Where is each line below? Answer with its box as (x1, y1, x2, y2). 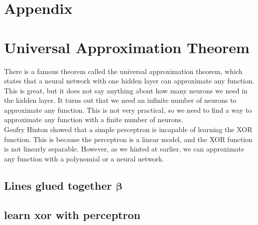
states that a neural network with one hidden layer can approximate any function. (4, 75, 255, 86)
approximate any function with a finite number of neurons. (4, 114, 183, 125)
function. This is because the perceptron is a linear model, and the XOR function (4, 134, 253, 144)
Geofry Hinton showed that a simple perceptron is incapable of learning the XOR (4, 124, 253, 135)
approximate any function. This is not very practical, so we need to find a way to (4, 104, 252, 115)
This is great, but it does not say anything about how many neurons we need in (4, 85, 248, 95)
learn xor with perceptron (4, 207, 140, 222)
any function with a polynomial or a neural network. (4, 153, 164, 163)
